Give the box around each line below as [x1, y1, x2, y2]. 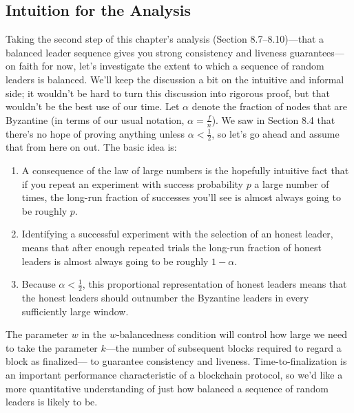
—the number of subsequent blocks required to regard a [105, 340, 342, 354]
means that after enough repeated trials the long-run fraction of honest [21, 240, 322, 254]
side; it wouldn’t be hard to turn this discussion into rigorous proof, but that [6, 85, 330, 100]
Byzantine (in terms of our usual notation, [6, 112, 185, 127]
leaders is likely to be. [6, 394, 98, 409]
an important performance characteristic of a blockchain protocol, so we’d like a [6, 367, 343, 381]
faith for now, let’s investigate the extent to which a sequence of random [19, 59, 324, 73]
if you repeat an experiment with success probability [21, 176, 243, 191]
